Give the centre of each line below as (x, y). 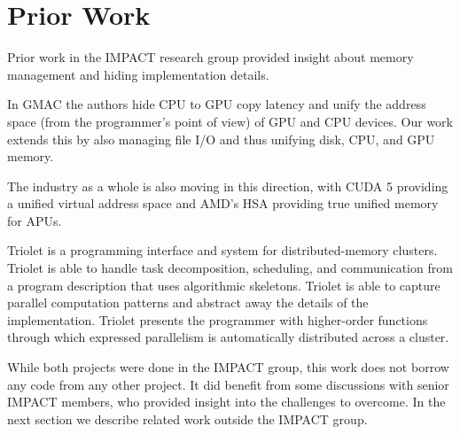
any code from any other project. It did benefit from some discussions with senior (228, 384)
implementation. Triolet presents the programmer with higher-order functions (218, 319)
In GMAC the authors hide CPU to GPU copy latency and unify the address (217, 104)
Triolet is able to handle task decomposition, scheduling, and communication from (230, 268)
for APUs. (35, 220)
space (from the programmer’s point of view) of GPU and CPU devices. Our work (230, 121)
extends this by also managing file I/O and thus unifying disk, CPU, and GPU (221, 139)
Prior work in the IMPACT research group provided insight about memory (211, 57)
